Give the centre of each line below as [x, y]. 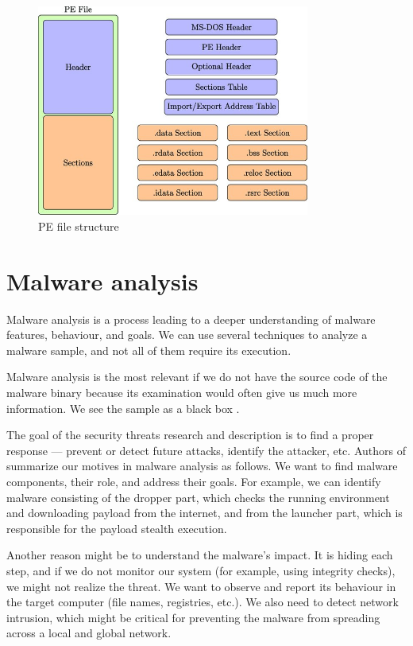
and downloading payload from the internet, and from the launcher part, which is [205, 513]
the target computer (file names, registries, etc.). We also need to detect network [203, 602]
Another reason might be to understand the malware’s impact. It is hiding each [200, 555]
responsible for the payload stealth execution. [117, 528]
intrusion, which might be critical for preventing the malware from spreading [193, 617]
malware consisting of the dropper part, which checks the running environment [198, 497]
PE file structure [79, 226]
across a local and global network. [89, 633]
